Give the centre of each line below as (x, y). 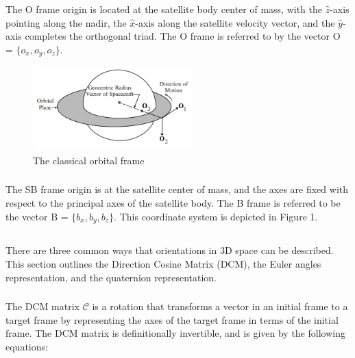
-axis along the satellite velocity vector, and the (235, 22)
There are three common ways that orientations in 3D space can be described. (170, 250)
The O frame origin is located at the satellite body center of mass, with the (164, 9)
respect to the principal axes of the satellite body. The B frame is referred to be (173, 203)
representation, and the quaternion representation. (111, 277)
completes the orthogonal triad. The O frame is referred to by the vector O (183, 36)
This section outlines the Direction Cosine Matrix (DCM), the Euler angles (163, 264)
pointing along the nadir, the (66, 22)
